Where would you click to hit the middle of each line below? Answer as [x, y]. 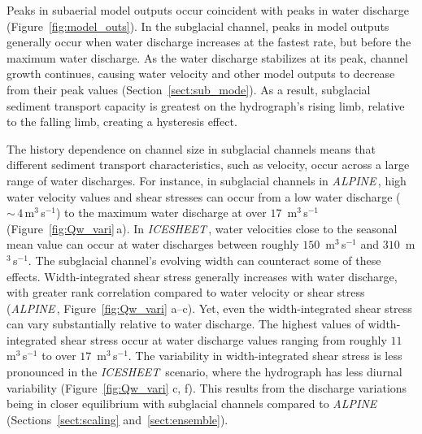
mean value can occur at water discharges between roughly [153, 244]
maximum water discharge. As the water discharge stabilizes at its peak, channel [207, 57]
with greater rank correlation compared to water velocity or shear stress [186, 292]
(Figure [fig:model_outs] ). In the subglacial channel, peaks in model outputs [198, 26]
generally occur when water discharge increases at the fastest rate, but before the [209, 42]
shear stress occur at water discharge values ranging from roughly [224, 339]
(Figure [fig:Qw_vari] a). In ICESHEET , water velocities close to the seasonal [202, 228]
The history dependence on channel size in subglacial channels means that [191, 148]
